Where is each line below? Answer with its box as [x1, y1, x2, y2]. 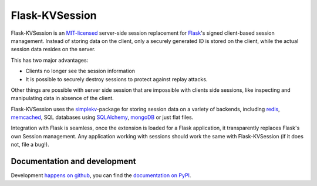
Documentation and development [11, 157, 136, 167]
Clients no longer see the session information [25, 68, 135, 75]
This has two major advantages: [11, 57, 89, 64]
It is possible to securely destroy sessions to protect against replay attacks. [25, 75, 208, 82]
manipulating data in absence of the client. [11, 95, 114, 102]
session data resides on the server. [11, 46, 96, 53]
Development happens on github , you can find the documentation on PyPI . [11, 172, 191, 179]
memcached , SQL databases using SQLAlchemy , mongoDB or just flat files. [11, 114, 194, 121]
